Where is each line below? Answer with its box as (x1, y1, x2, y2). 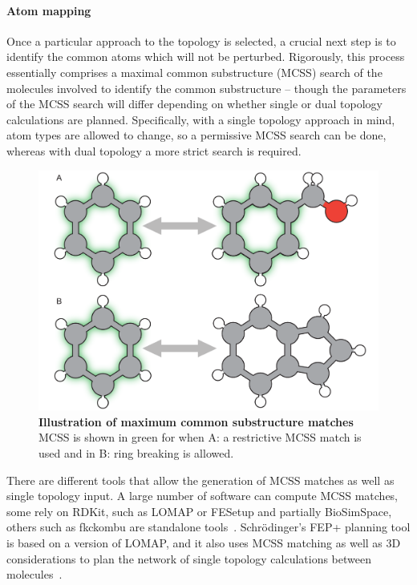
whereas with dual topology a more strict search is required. (6, 142, 302, 159)
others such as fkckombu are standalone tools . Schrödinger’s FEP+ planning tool (6, 518, 411, 535)
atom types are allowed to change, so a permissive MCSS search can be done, (6, 127, 387, 143)
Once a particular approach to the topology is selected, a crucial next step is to (6, 32, 396, 49)
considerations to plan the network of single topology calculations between (6, 550, 371, 567)
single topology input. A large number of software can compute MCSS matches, (6, 487, 399, 504)
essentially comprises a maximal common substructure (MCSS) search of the (6, 63, 383, 80)
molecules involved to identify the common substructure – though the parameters (6, 79, 407, 96)
